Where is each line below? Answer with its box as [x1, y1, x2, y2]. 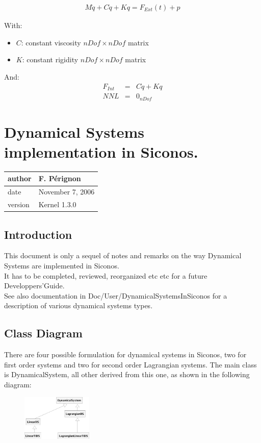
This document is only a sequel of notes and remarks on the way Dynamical [4, 250, 242, 261]
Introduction [4, 226, 72, 242]
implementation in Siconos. [4, 141, 198, 162]
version [8, 199, 30, 210]
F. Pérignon [38, 173, 81, 184]
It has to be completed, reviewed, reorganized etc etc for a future [4, 270, 207, 281]
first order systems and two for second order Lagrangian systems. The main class [4, 359, 257, 370]
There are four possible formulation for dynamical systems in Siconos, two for [4, 349, 247, 360]
